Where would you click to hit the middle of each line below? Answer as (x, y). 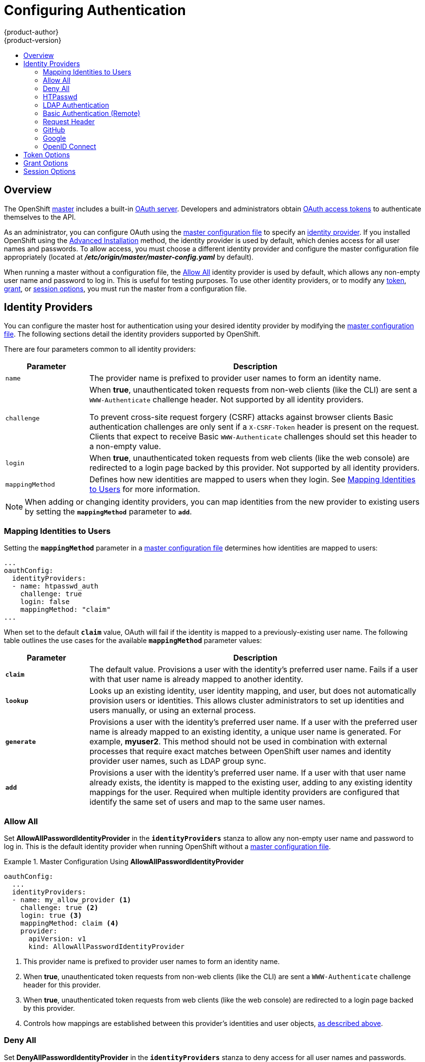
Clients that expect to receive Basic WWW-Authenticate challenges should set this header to (253, 437)
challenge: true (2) (59, 907)
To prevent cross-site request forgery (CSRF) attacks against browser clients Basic (241, 417)
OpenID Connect (70, 146)
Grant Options (46, 163)
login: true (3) (51, 915)
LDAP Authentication (76, 105)
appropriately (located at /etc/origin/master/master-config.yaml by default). (129, 257)
